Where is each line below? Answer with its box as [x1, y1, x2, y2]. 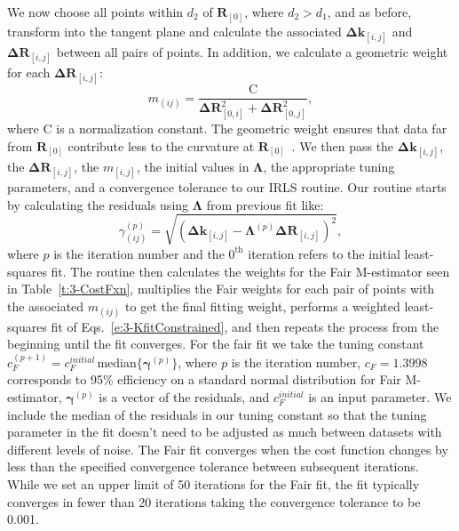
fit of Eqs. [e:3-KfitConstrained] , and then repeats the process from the [51, 317, 439, 335]
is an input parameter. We [308, 388, 452, 406]
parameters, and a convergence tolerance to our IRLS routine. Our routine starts [7, 178, 447, 197]
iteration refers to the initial [248, 244, 400, 262]
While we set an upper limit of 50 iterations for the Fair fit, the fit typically [7, 475, 420, 494]
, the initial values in [136, 157, 249, 175]
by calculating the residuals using [7, 195, 189, 213]
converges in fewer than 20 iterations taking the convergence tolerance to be [7, 492, 421, 511]
